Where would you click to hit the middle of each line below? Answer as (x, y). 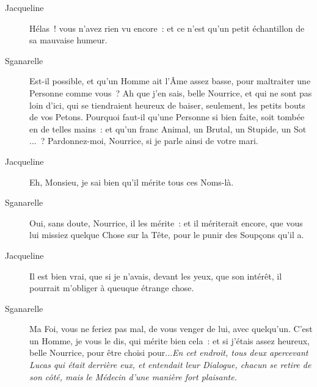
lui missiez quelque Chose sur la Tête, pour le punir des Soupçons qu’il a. (167, 235)
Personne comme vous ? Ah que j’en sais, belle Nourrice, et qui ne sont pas (171, 92)
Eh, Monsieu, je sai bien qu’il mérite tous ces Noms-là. (132, 182)
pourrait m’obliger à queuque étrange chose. (112, 288)
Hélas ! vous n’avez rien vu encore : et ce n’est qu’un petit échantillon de (167, 28)
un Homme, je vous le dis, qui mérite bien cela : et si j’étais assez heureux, (169, 340)
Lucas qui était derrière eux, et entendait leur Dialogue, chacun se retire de (170, 365)
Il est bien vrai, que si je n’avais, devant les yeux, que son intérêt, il (156, 276)
